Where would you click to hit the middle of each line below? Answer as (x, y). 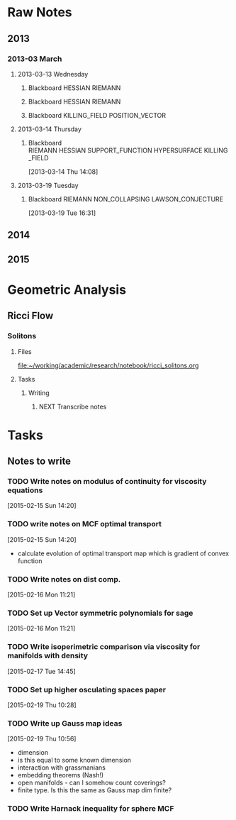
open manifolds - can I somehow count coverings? (92, 783)
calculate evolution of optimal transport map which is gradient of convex (123, 553)
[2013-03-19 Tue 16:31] (62, 213)
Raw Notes (40, 12)
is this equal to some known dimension (74, 760)
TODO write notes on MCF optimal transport (84, 524)
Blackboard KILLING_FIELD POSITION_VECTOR (97, 115)
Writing (39, 393)
